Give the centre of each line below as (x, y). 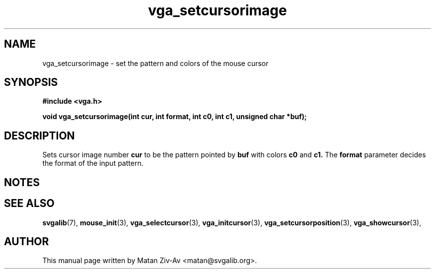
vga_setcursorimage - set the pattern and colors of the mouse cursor (155, 63)
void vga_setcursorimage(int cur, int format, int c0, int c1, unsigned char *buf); (175, 117)
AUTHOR (27, 241)
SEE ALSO (29, 204)
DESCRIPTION (39, 136)
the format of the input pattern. (93, 163)
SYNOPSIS (31, 82)
